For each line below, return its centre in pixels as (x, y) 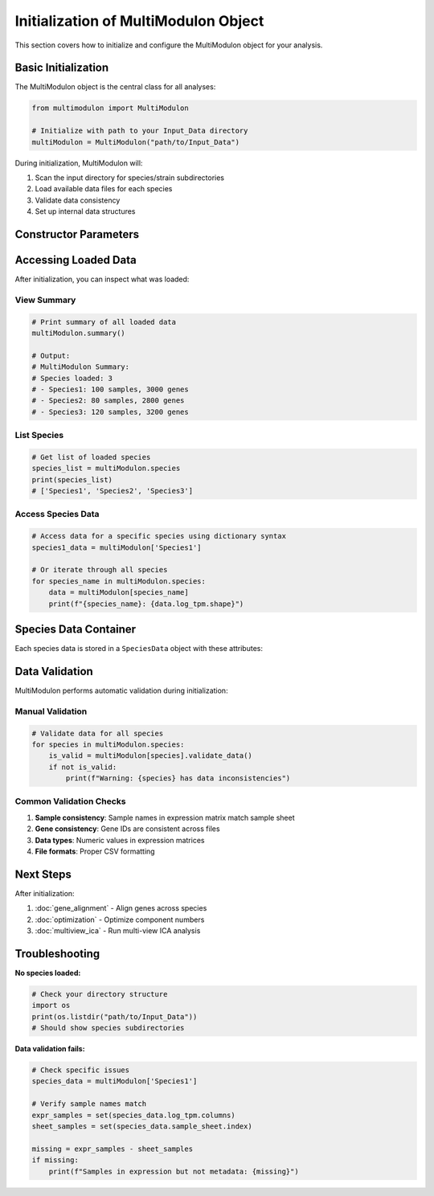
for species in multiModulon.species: (108, 744)
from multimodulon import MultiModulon (110, 108)
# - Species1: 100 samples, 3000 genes (110, 389)
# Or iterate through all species (100, 570)
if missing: (55, 1160)
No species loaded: (48, 973)
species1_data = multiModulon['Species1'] (117, 547)
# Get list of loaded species (91, 457)
